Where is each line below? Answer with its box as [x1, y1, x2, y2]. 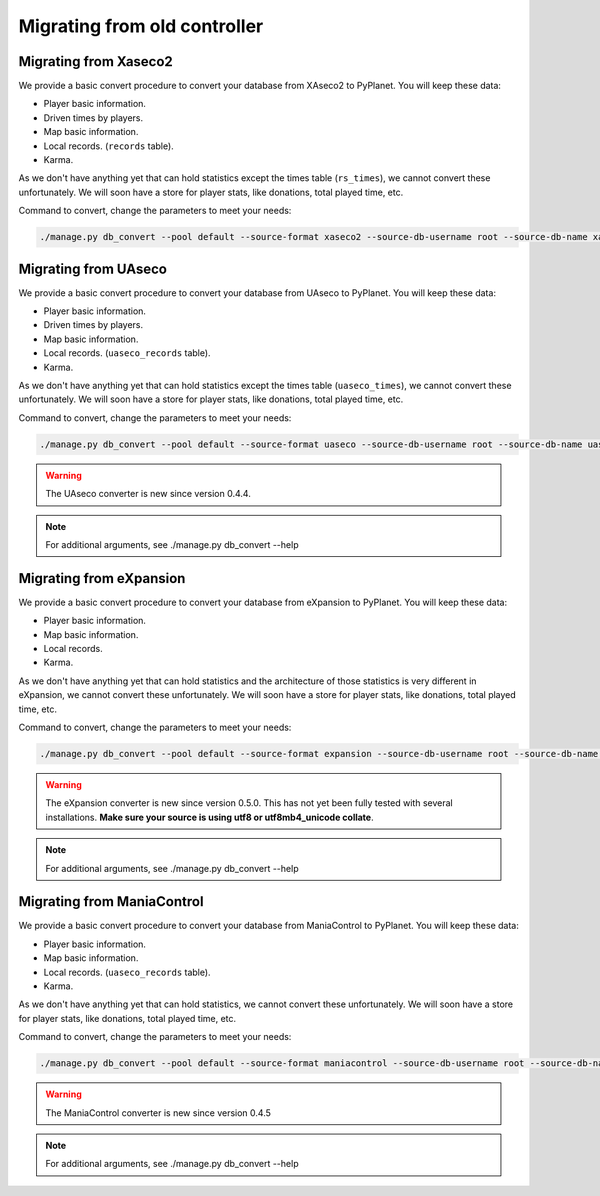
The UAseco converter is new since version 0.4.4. [45, 488, 252, 500]
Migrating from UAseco [18, 260, 167, 277]
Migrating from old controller [18, 15, 264, 37]
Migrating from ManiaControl [18, 893, 204, 910]
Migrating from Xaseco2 [18, 53, 174, 70]
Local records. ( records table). [43, 140, 174, 152]
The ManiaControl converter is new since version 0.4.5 [45, 1106, 272, 1119]
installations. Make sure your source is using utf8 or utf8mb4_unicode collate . [45, 811, 374, 823]
